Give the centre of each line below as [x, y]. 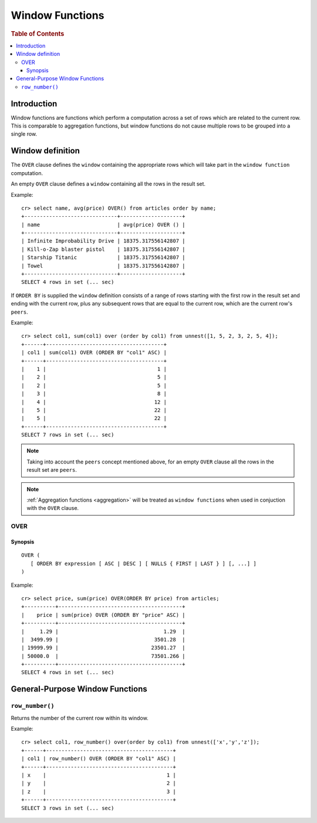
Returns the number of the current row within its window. [80, 718]
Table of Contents [38, 33]
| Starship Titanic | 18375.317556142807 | [103, 258]
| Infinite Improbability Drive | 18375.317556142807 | [103, 241]
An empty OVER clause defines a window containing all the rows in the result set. [108, 184]
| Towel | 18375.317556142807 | [103, 266]
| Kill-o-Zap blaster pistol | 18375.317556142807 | [103, 249]
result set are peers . [52, 470]
